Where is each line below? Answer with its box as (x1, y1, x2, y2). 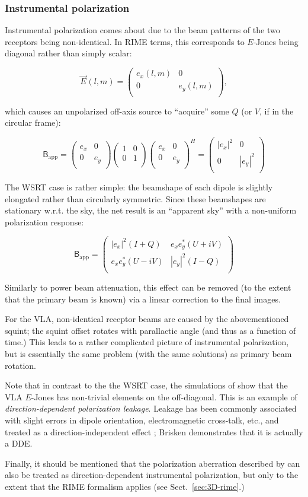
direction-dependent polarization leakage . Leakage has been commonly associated (5, 402, 297, 415)
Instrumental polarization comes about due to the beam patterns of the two (5, 24, 280, 36)
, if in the (259, 104, 294, 117)
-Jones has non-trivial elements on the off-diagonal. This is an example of (31, 390, 297, 403)
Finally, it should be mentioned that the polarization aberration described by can (5, 457, 300, 469)
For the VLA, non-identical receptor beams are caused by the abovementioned (5, 313, 289, 325)
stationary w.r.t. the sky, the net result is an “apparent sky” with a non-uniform (5, 204, 297, 216)
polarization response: (5, 215, 84, 228)
